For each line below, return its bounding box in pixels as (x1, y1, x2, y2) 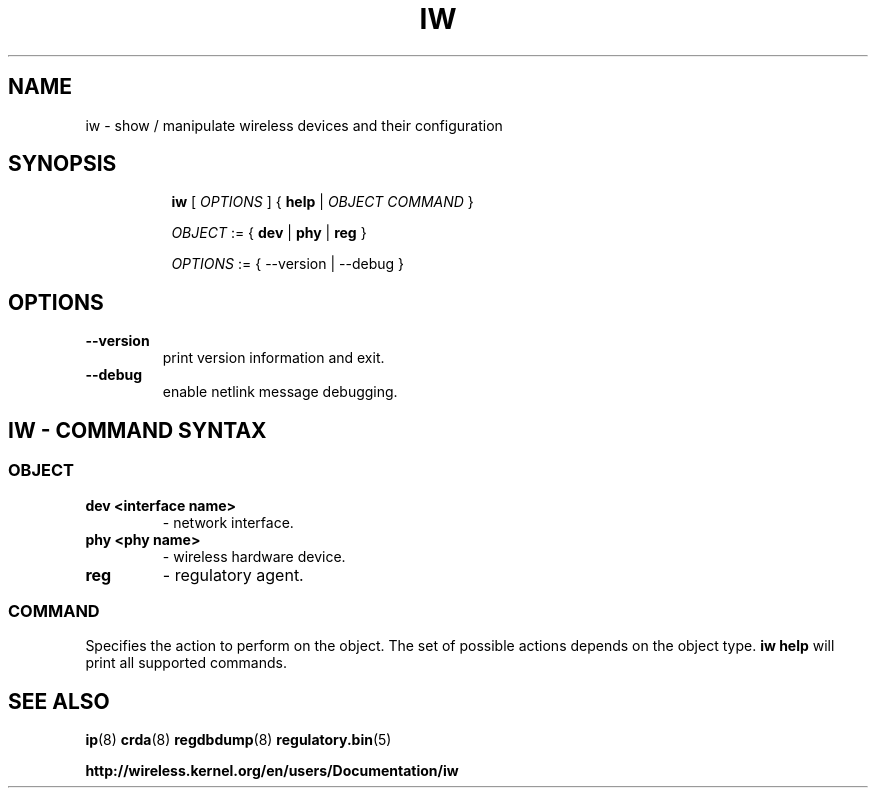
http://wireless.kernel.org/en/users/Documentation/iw (85, 762, 459, 780)
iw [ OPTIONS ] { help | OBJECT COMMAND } (171, 193, 474, 211)
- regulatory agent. (162, 564, 304, 585)
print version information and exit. (162, 349, 385, 367)
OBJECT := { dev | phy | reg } (171, 224, 367, 242)
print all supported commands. (85, 654, 287, 672)
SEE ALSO (8, 688, 110, 714)
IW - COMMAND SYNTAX (8, 417, 267, 443)
